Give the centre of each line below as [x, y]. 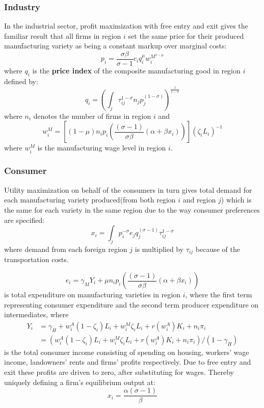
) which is [236, 200]
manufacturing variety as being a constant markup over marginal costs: [115, 46]
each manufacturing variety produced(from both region [90, 200]
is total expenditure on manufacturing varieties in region [93, 294]
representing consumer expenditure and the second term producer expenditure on [131, 304]
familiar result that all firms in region [63, 35]
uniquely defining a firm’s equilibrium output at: [80, 382]
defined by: [21, 81]
